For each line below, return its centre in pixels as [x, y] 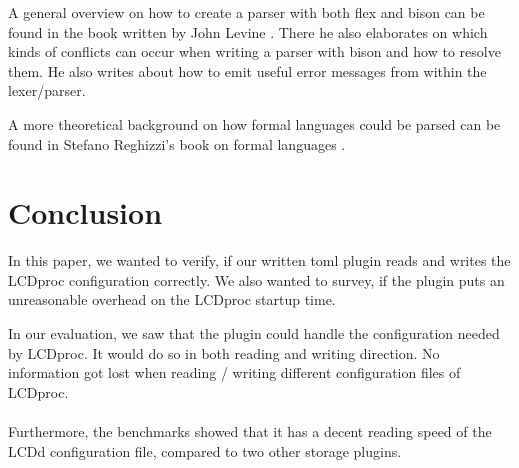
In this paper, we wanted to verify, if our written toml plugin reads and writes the [259, 260]
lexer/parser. [47, 90]
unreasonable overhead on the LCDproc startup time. [172, 299]
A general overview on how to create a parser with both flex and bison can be [246, 12]
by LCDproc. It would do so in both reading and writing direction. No [224, 352]
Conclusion [85, 212]
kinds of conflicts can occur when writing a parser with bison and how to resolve [254, 51]
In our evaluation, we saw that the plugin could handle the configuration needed [254, 333]
